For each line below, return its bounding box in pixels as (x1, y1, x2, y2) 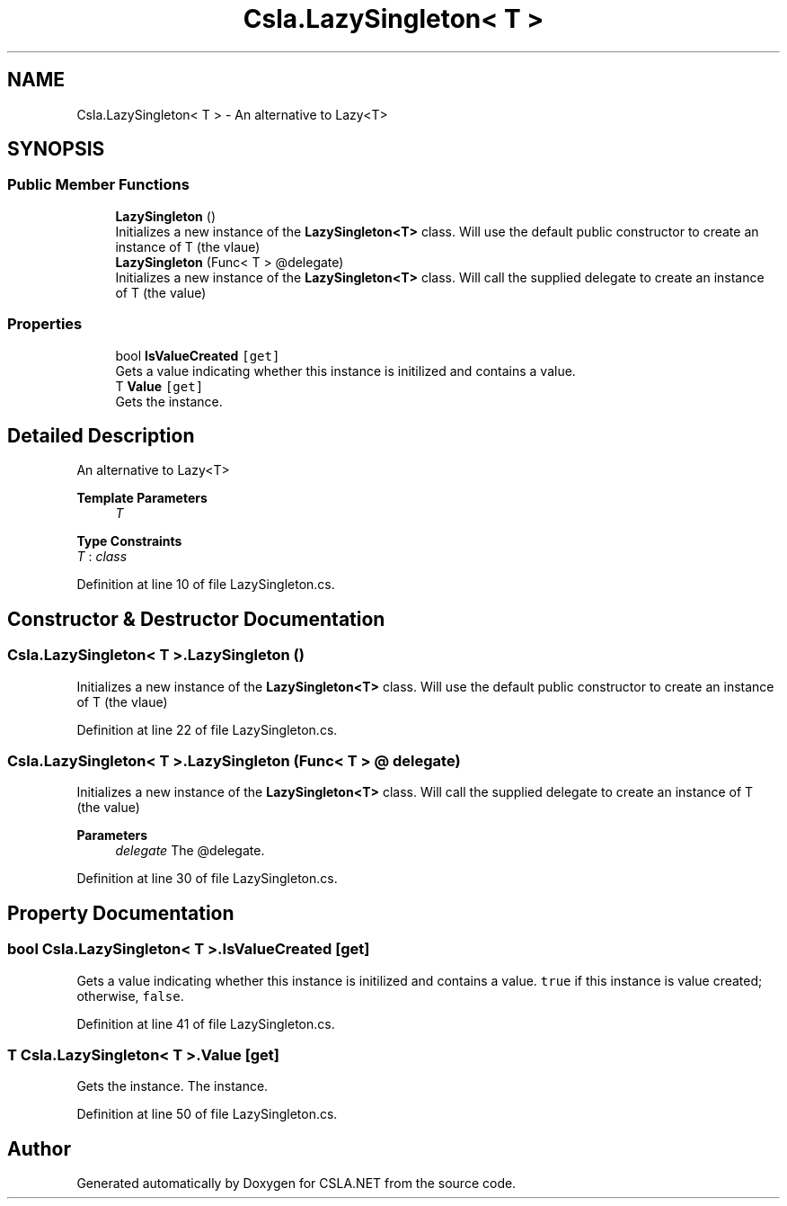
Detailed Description (7, 424, 195, 447)
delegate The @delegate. (115, 843, 265, 859)
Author (7, 1137, 71, 1160)
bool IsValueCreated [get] (115, 347, 280, 363)
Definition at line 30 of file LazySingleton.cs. (76, 871, 338, 887)
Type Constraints (76, 533, 182, 549)
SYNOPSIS (7, 138, 105, 161)
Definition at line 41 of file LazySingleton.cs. (76, 1015, 335, 1032)
